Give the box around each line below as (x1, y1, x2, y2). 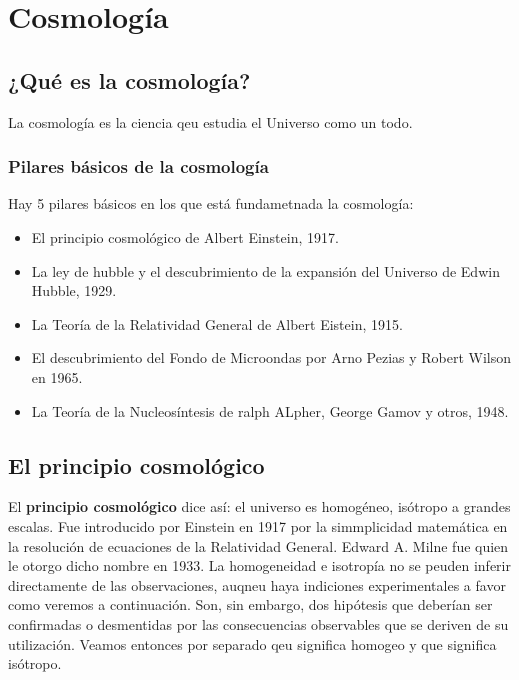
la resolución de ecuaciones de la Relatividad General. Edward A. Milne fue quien (8, 535, 509, 556)
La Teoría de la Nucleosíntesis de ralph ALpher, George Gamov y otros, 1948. (31, 400, 509, 421)
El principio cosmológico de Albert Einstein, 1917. (31, 226, 339, 247)
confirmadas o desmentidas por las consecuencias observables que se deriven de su (8, 613, 509, 634)
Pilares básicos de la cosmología (8, 154, 269, 179)
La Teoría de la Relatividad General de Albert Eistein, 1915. (31, 313, 403, 334)
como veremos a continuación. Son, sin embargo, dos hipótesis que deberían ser (8, 594, 493, 615)
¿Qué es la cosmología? (8, 64, 251, 95)
